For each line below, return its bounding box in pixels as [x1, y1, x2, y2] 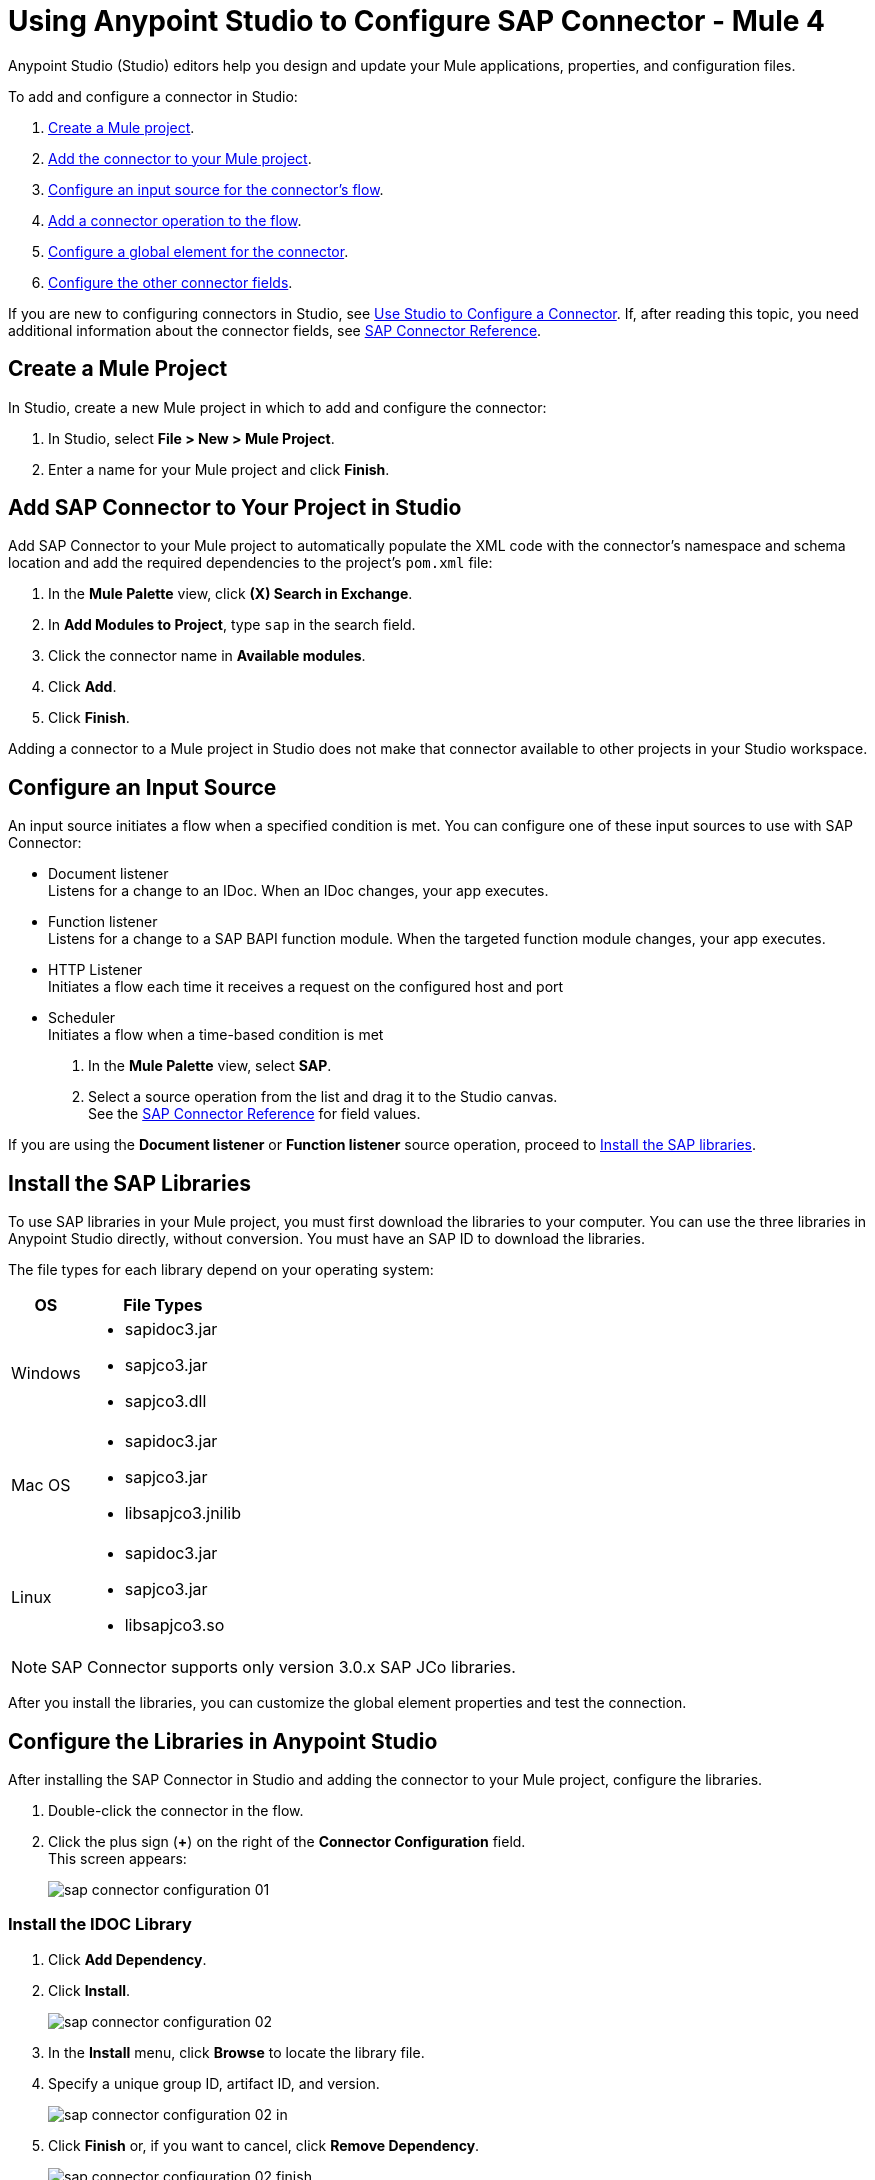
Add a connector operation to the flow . [48, 211, 302, 229]
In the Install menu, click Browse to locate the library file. [48, 2043, 425, 2061]
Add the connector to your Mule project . [48, 149, 312, 167]
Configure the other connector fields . [48, 273, 293, 291]
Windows [11, 1363, 81, 1384]
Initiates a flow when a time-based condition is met [48, 1026, 384, 1044]
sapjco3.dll [124, 1391, 207, 1412]
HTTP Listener [48, 961, 143, 979]
